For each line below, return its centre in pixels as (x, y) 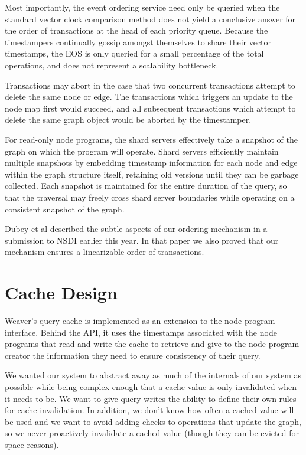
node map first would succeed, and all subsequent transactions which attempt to (150, 108)
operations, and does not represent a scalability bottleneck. (112, 65)
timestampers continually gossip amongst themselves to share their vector (138, 42)
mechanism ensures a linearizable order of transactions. (105, 252)
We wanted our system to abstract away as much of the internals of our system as (153, 375)
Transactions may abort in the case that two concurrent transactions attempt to (150, 85)
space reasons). (32, 444)
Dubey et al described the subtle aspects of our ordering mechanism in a (136, 229)
